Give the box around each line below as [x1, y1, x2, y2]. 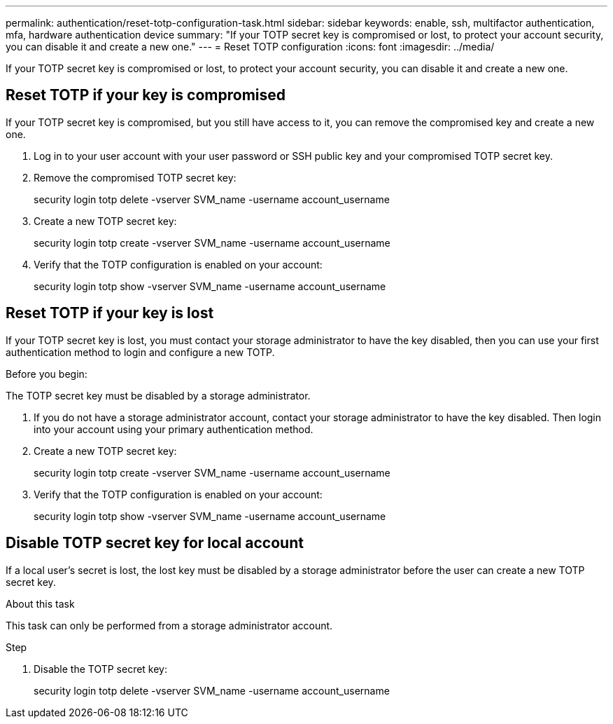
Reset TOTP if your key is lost [6, 304, 214, 322]
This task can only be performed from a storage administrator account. [6, 619, 333, 631]
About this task [6, 597, 75, 610]
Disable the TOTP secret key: [34, 662, 168, 675]
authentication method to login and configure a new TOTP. [6, 346, 275, 358]
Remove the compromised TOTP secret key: [34, 171, 237, 184]
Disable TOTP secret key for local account [6, 534, 304, 552]
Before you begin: [6, 367, 87, 380]
